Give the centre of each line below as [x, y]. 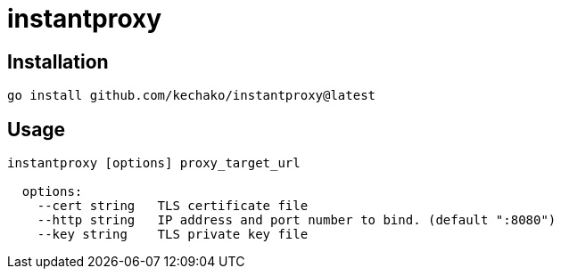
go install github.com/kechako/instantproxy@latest [192, 96]
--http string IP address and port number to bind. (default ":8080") [297, 220]
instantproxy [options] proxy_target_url [154, 163]
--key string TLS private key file [173, 235]
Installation [58, 61]
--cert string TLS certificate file [173, 206]
